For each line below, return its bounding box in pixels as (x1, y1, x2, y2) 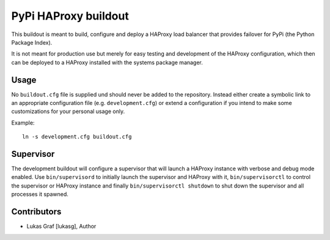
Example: (11, 119, 35, 126)
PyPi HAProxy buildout (11, 9, 130, 23)
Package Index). (11, 38, 53, 46)
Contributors (11, 206, 62, 217)
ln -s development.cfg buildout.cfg (22, 133, 132, 140)
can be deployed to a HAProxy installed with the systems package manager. (11, 59, 203, 66)
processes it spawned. (11, 191, 68, 198)
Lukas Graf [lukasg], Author (26, 223, 97, 230)
